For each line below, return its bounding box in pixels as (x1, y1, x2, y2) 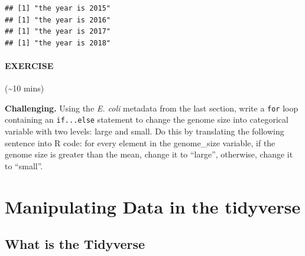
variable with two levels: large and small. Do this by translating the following (5, 125, 284, 137)
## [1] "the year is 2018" (5, 38, 111, 47)
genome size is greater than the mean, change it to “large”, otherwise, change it (5, 148, 293, 160)
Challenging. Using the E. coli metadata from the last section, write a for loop (5, 101, 298, 114)
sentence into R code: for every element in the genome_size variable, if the (5, 136, 275, 149)
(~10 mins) (5, 82, 44, 94)
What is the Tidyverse (5, 235, 145, 253)
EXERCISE (5, 59, 54, 71)
